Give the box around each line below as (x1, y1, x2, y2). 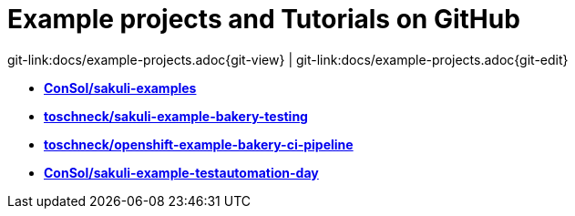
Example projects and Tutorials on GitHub (7, 4, 520, 35)
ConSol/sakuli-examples (44, 79, 197, 96)
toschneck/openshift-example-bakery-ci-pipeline (44, 136, 354, 152)
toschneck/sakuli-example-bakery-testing (44, 108, 308, 124)
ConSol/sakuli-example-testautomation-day (44, 164, 319, 180)
